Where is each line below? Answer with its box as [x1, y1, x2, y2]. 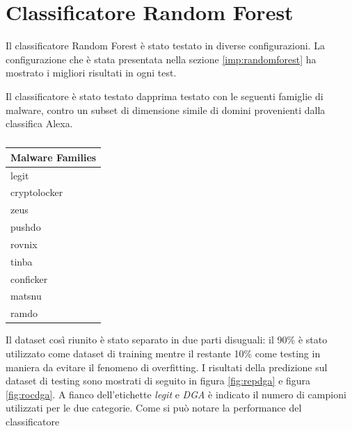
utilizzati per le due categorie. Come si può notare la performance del [6, 400, 302, 415]
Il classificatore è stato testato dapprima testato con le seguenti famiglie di [6, 88, 323, 103]
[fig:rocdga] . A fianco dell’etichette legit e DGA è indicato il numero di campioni [6, 387, 346, 401]
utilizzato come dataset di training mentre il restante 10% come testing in [6, 345, 321, 360]
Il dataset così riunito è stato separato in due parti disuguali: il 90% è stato [6, 332, 328, 347]
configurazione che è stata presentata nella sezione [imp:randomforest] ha [6, 51, 317, 66]
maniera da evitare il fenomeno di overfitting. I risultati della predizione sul [6, 359, 328, 374]
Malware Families [10, 149, 97, 164]
